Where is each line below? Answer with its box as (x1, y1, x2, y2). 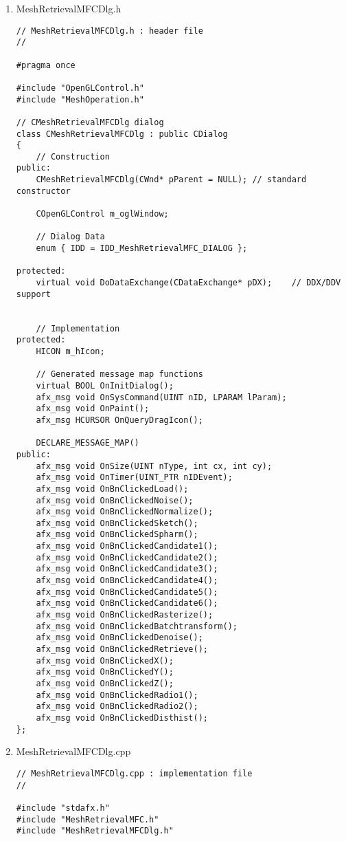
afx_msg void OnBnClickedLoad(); (36, 483, 189, 494)
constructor (16, 186, 71, 196)
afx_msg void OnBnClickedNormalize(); (36, 507, 214, 517)
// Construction (36, 151, 110, 162)
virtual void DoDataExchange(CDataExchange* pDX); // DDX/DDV (36, 278, 341, 288)
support (16, 289, 51, 299)
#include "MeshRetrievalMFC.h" (16, 814, 159, 824)
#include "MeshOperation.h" (16, 94, 144, 105)
